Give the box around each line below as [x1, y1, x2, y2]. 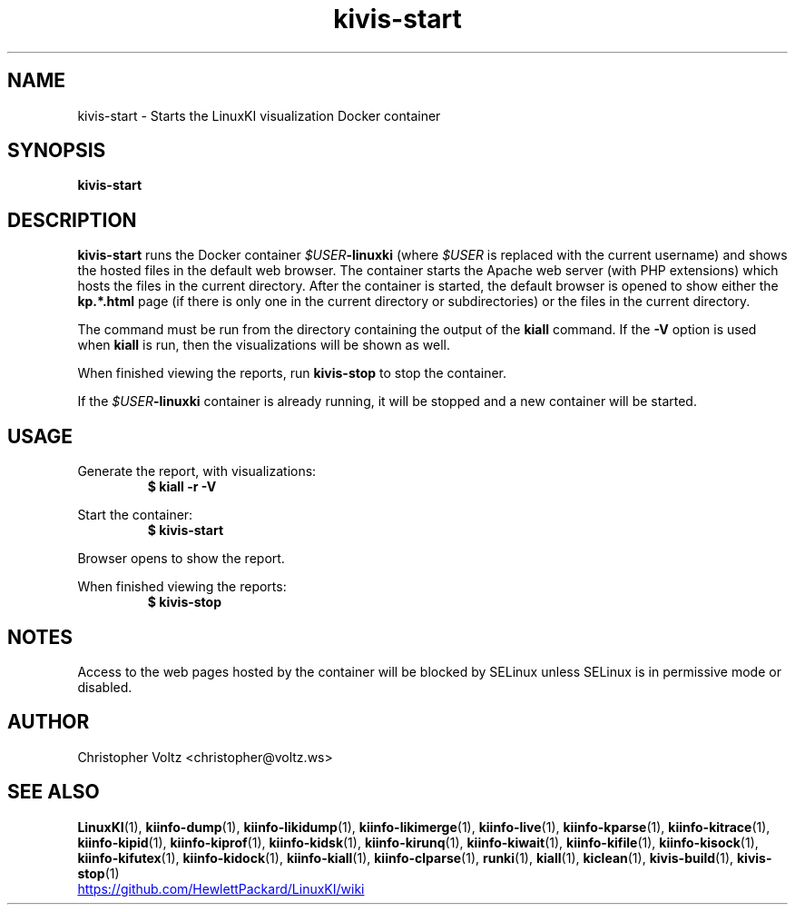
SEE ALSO [7, 780, 100, 804]
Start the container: [77, 507, 193, 523]
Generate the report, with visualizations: [77, 463, 317, 480]
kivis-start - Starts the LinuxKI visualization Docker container [77, 107, 441, 124]
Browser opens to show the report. [77, 550, 285, 567]
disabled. [77, 679, 132, 695]
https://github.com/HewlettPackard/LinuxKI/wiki [77, 880, 365, 897]
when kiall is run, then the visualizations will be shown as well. [77, 337, 450, 353]
